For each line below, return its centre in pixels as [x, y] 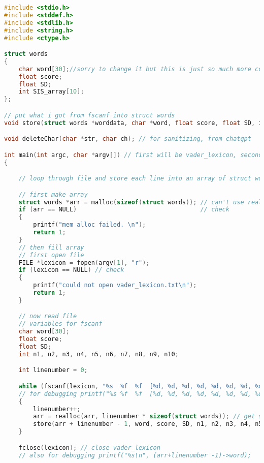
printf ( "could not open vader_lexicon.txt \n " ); [115, 285]
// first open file [51, 255]
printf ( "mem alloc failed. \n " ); [90, 225]
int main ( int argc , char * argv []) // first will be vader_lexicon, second [133, 155]
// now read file [48, 316]
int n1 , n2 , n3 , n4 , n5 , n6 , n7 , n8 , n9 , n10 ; [98, 354]
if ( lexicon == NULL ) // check [71, 270]
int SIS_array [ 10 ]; [51, 92]
